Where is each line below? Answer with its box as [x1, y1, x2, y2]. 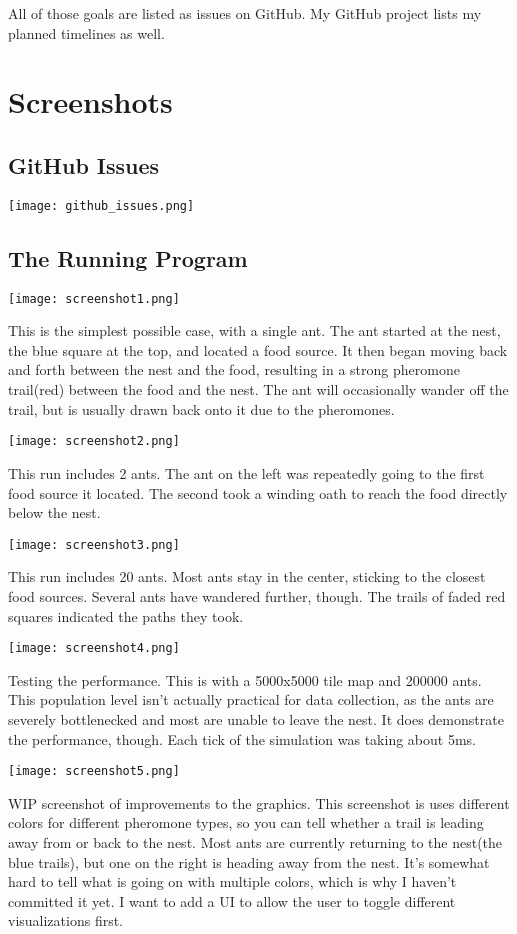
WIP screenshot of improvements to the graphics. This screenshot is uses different [8, 792, 510, 813]
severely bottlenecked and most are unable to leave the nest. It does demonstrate [8, 708, 504, 729]
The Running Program [8, 242, 248, 273]
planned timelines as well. [8, 22, 165, 43]
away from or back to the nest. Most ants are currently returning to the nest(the [8, 832, 503, 852]
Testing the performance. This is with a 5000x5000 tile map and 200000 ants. [8, 669, 482, 690]
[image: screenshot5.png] [8, 764, 180, 779]
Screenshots [8, 81, 173, 122]
